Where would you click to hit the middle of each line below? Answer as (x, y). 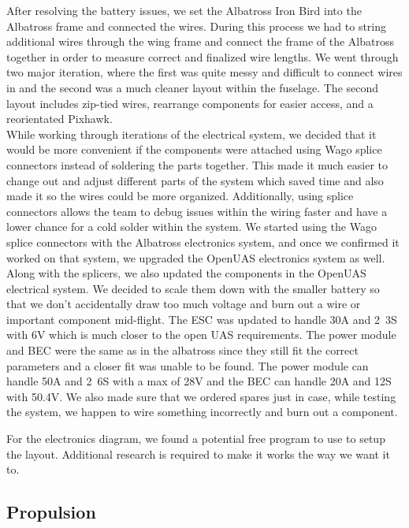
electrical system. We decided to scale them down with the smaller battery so (193, 288)
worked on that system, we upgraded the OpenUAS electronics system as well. (196, 257)
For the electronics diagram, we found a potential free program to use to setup (196, 439)
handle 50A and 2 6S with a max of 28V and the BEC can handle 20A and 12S (199, 381)
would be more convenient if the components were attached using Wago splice (194, 149)
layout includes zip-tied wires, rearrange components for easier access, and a (190, 103)
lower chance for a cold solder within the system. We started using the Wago (191, 227)
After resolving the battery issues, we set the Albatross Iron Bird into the (184, 10)
